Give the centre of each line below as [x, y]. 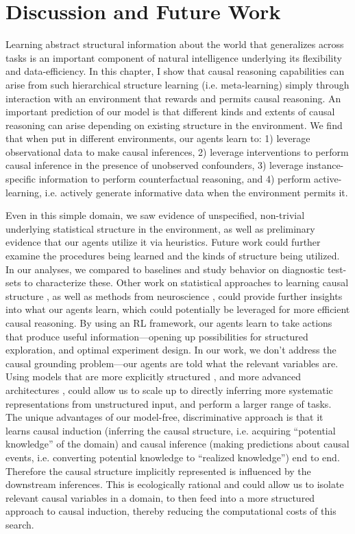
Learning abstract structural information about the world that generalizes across [175, 44]
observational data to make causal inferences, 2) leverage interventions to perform [177, 151]
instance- [325, 165]
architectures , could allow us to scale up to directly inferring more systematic [169, 390]
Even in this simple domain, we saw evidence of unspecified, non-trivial [155, 215]
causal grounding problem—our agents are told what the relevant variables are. [172, 363]
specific [21, 179]
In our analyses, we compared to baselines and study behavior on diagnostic [165, 269]
